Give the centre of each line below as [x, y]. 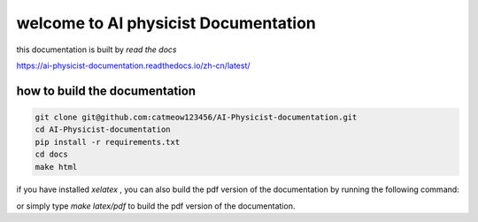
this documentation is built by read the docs [96, 50]
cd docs [51, 154]
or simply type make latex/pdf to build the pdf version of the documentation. [156, 206]
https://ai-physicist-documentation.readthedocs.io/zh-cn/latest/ [134, 65]
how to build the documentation [106, 91]
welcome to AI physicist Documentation [166, 23]
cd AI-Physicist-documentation [103, 130]
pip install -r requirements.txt [108, 142]
